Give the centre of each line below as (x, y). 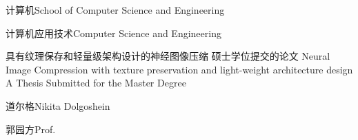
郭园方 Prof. (31, 129)
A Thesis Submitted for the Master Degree (96, 83)
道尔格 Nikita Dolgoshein (58, 105)
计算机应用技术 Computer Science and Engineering (113, 33)
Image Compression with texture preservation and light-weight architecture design (179, 69)
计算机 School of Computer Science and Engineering (115, 10)
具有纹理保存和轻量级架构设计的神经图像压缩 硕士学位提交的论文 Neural (168, 56)
